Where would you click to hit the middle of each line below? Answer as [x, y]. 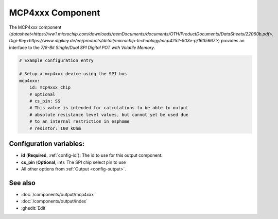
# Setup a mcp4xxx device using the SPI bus [73, 74]
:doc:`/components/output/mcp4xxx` [58, 194]
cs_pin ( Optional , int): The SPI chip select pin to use [74, 162]
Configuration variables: [47, 144]
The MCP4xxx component [35, 27]
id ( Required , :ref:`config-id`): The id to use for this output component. [92, 155]
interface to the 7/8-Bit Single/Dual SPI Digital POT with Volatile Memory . [82, 47]
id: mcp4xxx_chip [50, 88]
